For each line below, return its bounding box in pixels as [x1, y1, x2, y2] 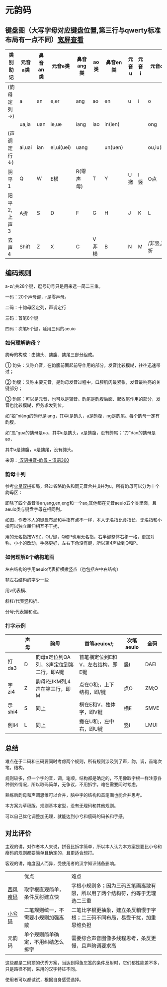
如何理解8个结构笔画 [5, 554, 55, 561]
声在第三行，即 [35, 686, 71, 692]
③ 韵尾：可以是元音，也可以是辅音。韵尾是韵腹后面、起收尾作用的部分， [5, 396, 157, 402]
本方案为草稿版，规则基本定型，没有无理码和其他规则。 [5, 803, 118, 809]
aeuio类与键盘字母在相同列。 [5, 506, 65, 512]
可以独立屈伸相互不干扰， [9, 523, 62, 529]
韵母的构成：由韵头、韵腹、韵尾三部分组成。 [5, 352, 97, 358]
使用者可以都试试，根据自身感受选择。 [5, 977, 83, 983]
